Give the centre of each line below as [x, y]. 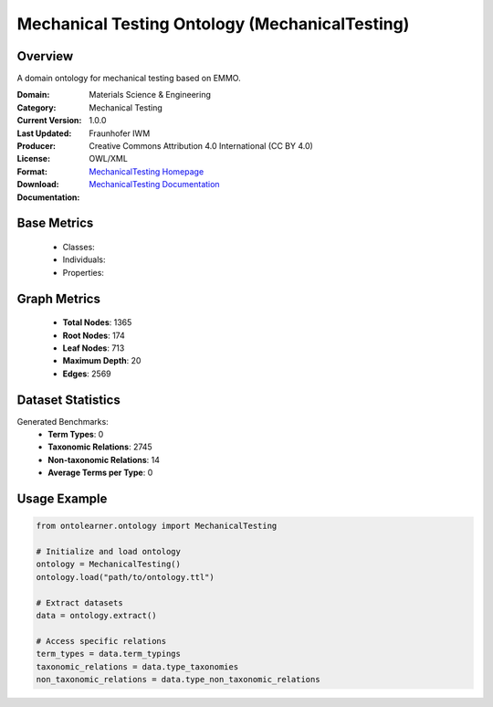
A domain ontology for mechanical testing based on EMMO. [129, 79]
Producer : [37, 146]
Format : [32, 171]
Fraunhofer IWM [120, 133]
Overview [45, 56]
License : [33, 159]
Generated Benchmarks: [63, 421]
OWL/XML [108, 159]
